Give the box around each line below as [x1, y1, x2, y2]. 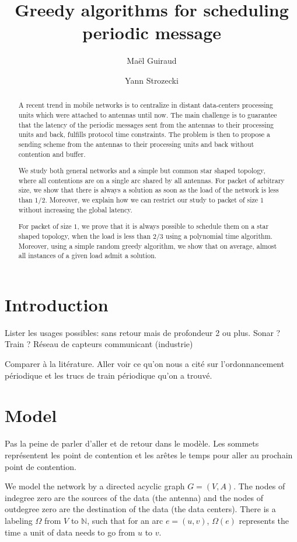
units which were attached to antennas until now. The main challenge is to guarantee [18, 109, 277, 119]
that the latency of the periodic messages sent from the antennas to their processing [18, 119, 274, 129]
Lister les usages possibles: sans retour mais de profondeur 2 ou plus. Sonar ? [5, 326, 281, 338]
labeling [5, 514, 33, 526]
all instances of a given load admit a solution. [18, 251, 157, 260]
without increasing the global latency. [18, 204, 132, 214]
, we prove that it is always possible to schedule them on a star [77, 221, 269, 231]
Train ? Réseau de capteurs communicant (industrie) [5, 338, 193, 350]
